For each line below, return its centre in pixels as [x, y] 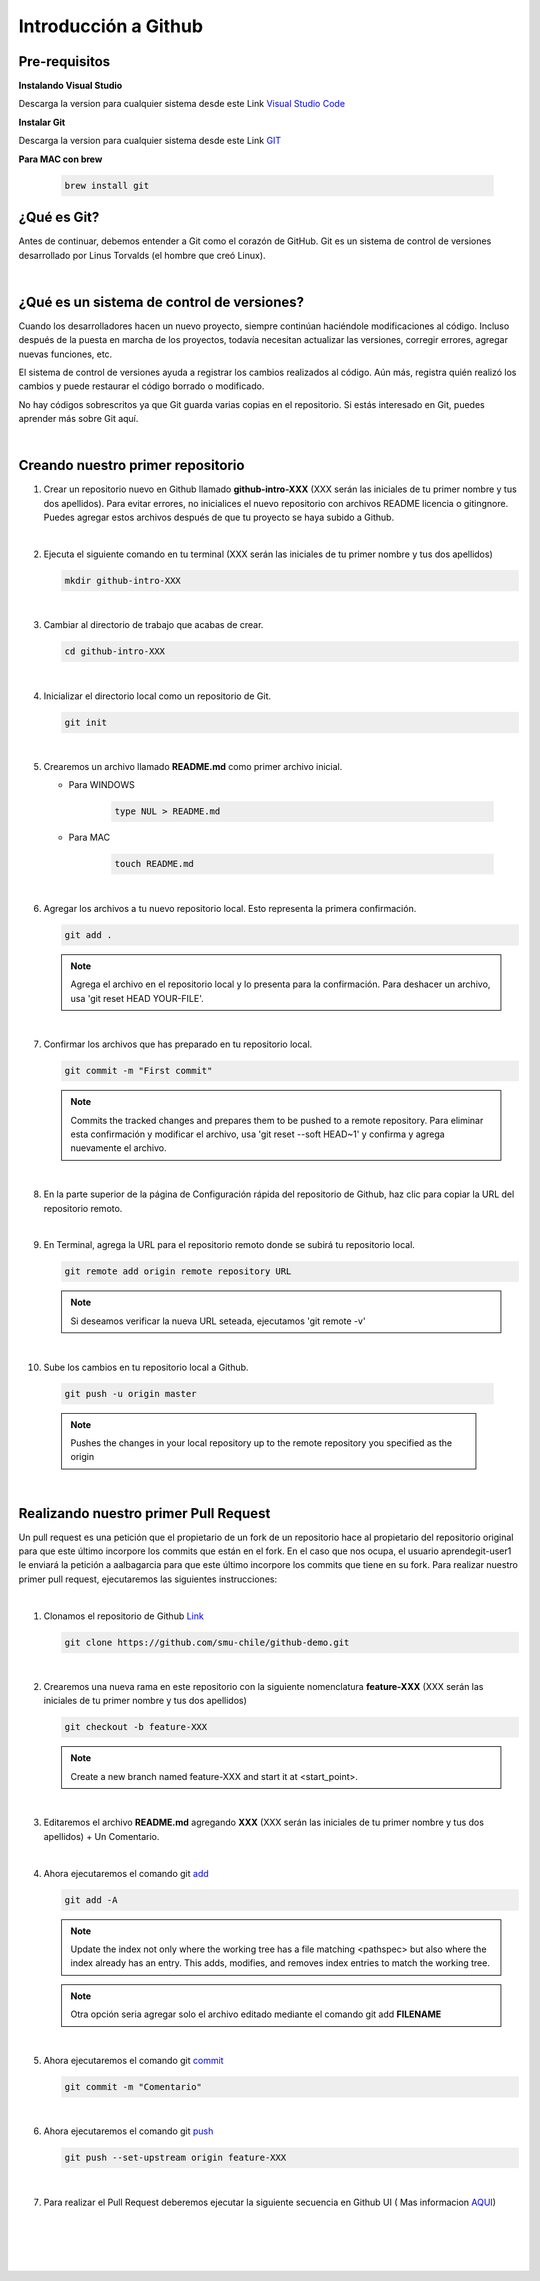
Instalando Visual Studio [70, 86]
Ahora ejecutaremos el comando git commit [133, 2060]
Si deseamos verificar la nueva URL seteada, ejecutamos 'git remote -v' [218, 1321]
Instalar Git [42, 122]
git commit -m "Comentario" [133, 2086]
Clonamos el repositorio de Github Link [123, 1616]
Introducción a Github [111, 26]
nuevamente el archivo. [118, 1148]
